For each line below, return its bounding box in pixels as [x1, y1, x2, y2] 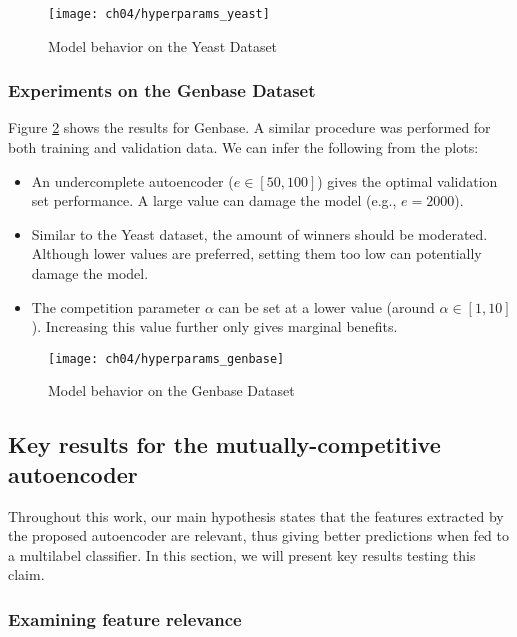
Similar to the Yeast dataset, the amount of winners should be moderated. [31, 223, 488, 244]
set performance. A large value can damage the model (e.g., [31, 190, 397, 211]
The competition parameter [31, 296, 201, 317]
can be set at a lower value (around [218, 296, 435, 317]
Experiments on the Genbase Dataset [8, 78, 316, 103]
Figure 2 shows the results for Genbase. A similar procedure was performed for [8, 117, 491, 138]
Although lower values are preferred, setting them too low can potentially [31, 243, 482, 264]
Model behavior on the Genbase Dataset [48, 380, 295, 401]
